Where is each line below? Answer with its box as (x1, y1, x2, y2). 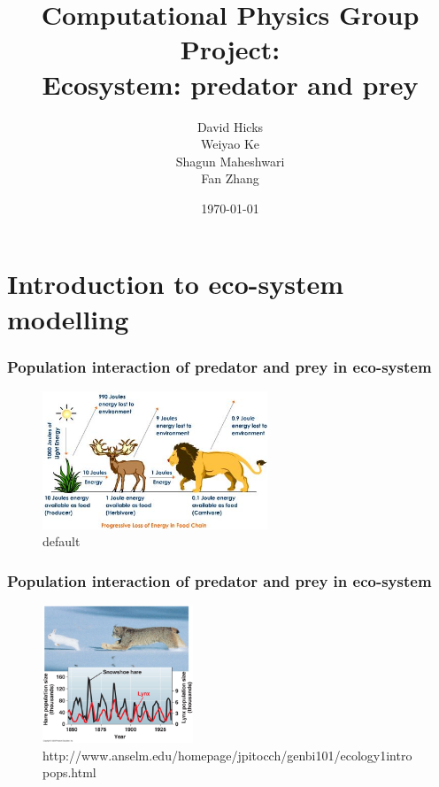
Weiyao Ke (200, 135, 260, 153)
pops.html (42, 763, 96, 782)
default (42, 532, 81, 551)
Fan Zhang (201, 169, 259, 188)
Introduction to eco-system (7, 266, 343, 302)
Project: (180, 31, 281, 67)
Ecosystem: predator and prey (42, 66, 419, 102)
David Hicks (196, 117, 264, 135)
